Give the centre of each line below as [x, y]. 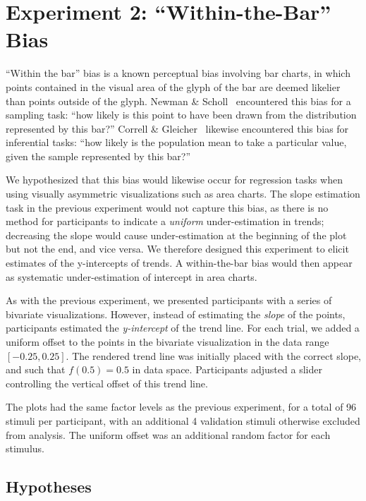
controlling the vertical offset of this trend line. [107, 383]
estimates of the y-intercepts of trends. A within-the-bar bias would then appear [179, 263]
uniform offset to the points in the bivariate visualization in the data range [167, 342]
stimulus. [25, 448]
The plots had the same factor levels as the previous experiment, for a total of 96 [181, 407]
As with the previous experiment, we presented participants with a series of [169, 300]
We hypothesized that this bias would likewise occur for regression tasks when [174, 180]
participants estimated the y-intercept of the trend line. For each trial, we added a [183, 328]
